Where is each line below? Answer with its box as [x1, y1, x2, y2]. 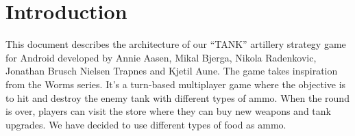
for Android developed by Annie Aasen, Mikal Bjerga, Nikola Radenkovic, [5, 50, 317, 64]
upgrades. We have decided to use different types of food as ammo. [5, 117, 286, 131]
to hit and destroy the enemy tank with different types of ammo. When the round [5, 90, 350, 105]
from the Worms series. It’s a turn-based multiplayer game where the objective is [5, 77, 346, 91]
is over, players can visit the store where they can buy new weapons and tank [5, 104, 331, 118]
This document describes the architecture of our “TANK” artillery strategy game [5, 37, 346, 51]
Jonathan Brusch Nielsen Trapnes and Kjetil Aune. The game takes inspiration [5, 64, 338, 78]
